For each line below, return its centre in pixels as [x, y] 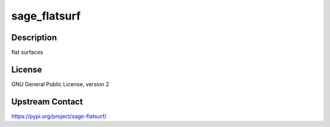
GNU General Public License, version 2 [60, 84]
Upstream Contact [47, 102]
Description [34, 38]
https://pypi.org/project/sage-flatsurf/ [59, 116]
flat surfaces [27, 53]
